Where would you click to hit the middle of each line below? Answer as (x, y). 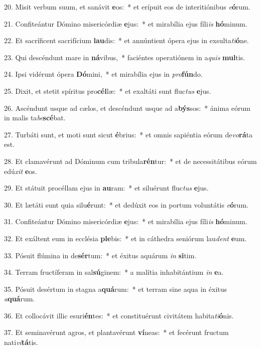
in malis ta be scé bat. (35, 118)
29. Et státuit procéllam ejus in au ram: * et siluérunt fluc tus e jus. (106, 188)
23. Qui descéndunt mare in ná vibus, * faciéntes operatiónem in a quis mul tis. (125, 57)
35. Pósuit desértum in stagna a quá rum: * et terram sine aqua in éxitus (116, 289)
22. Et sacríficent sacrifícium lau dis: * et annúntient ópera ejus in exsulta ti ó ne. (126, 40)
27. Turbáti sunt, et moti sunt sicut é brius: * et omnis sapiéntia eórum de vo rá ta (128, 134)
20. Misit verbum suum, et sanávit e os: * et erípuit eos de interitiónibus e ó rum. (127, 7)
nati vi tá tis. (21, 342)
